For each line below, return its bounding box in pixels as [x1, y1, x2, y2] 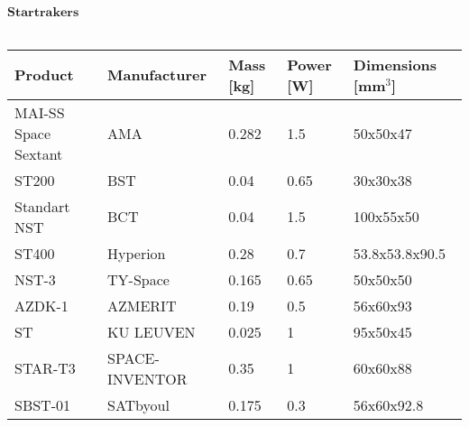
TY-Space [107, 268, 170, 290]
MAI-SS [14, 101, 65, 123]
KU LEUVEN [107, 320, 196, 342]
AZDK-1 [14, 294, 69, 316]
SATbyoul [107, 394, 170, 415]
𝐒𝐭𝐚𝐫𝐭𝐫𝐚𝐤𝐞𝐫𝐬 [7, 6, 79, 19]
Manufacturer [107, 64, 207, 86]
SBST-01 [14, 394, 71, 415]
